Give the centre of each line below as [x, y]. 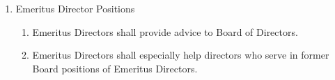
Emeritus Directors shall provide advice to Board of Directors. [165, 31]
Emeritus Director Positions [75, 8]
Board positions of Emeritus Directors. [115, 68]
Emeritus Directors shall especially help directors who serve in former [181, 55]
